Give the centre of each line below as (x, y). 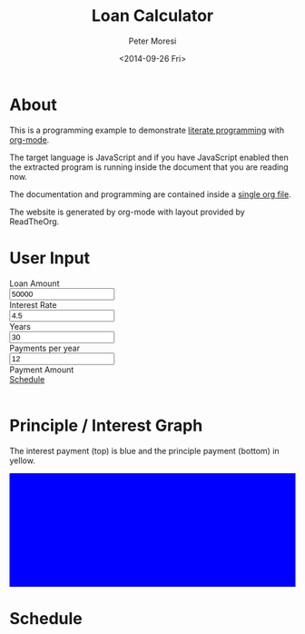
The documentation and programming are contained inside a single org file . (151, 194)
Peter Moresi (152, 41)
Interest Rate (33, 304)
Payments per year (44, 348)
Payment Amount (42, 370)
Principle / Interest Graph (106, 426)
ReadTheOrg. (34, 221)
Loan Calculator (152, 16)
